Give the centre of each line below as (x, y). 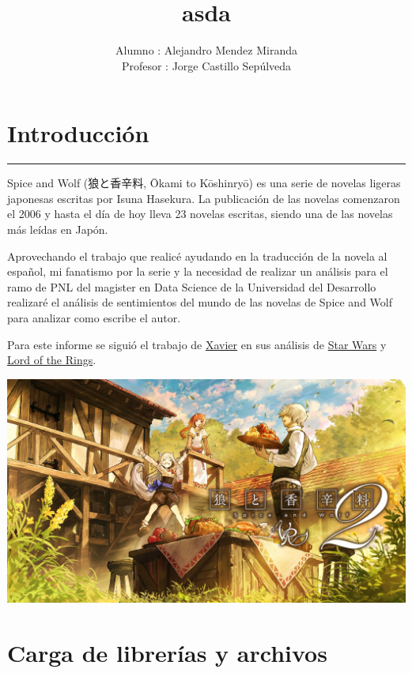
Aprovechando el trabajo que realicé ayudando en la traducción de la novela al (197, 256)
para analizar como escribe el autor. (94, 318)
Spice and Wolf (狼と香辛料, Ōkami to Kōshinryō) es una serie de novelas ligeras (204, 183)
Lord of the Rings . (52, 360)
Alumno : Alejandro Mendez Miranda (206, 50)
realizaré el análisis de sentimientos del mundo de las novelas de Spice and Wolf (200, 302)
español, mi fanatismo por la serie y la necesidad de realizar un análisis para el (198, 271)
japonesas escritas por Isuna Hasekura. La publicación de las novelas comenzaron (204, 198)
